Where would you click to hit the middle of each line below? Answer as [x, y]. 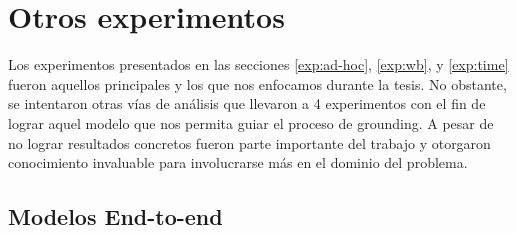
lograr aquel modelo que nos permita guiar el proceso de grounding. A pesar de [251, 122]
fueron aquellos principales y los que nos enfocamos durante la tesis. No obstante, [257, 83]
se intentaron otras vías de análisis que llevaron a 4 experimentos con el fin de [247, 103]
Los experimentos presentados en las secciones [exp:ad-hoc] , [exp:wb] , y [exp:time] [258, 64]
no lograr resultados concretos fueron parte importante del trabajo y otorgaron [249, 142]
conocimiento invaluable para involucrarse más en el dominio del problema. [238, 162]
